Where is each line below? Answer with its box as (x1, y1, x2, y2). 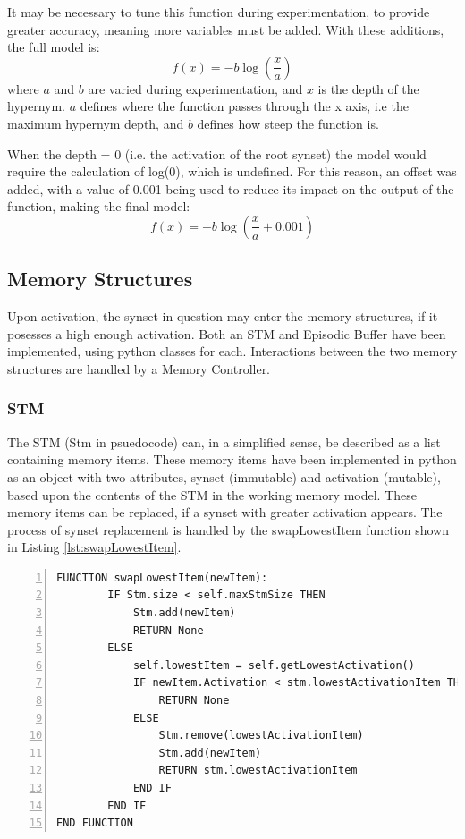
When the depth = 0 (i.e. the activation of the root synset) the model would (7, 144, 427, 163)
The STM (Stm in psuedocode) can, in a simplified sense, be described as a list (7, 432, 441, 451)
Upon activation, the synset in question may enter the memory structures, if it (7, 307, 438, 326)
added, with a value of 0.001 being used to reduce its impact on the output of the (7, 179, 454, 198)
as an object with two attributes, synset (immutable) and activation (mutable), (7, 467, 441, 486)
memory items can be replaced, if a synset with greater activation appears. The (7, 503, 443, 521)
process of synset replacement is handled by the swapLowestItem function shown (7, 520, 449, 538)
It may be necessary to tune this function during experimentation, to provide (7, 3, 430, 21)
